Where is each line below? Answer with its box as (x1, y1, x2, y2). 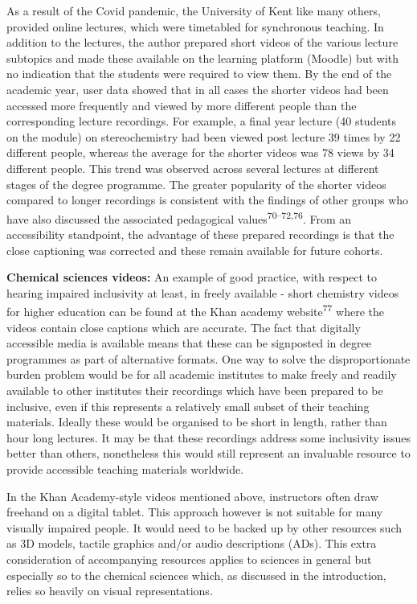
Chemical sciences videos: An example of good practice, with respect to (6, 269, 378, 286)
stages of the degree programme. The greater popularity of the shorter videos (6, 175, 386, 192)
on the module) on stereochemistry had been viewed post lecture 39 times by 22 (6, 128, 401, 145)
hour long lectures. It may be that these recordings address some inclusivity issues (6, 429, 411, 446)
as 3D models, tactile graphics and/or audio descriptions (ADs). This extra (6, 535, 377, 552)
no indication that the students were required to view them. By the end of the (6, 65, 392, 82)
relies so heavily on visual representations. (6, 582, 213, 599)
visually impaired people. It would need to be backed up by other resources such (6, 519, 403, 536)
